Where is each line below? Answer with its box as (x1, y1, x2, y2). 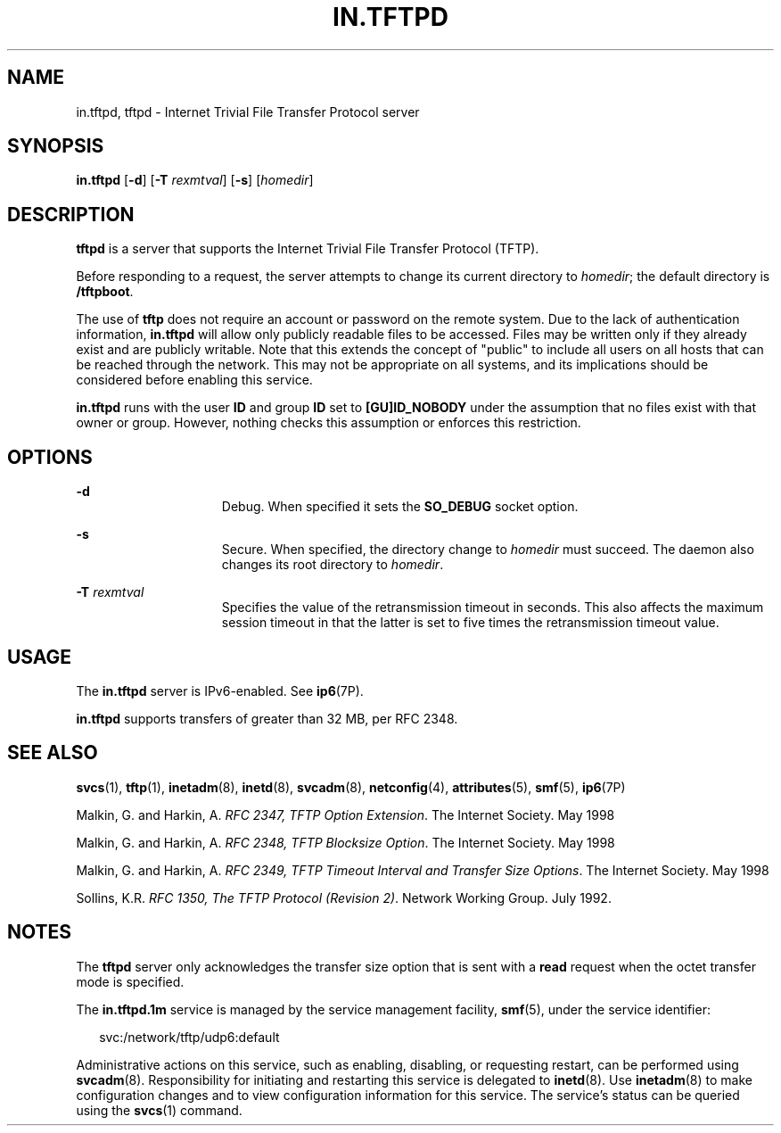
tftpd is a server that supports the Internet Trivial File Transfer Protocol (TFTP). (76, 241, 539, 257)
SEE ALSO (7, 741, 98, 765)
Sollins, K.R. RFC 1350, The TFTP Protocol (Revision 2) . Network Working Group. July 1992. (76, 889, 612, 906)
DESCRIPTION (7, 203, 135, 226)
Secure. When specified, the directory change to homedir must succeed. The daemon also (221, 542, 754, 558)
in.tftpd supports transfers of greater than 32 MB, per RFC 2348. (76, 710, 458, 726)
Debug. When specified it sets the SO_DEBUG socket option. (221, 499, 579, 515)
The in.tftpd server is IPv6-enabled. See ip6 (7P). (76, 682, 364, 699)
